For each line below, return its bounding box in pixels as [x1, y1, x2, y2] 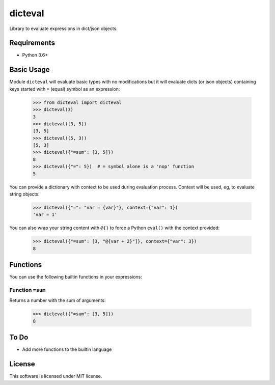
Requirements [9, 39, 56, 47]
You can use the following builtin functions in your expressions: [9, 274, 143, 280]
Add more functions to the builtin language [22, 346, 112, 352]
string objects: [9, 191, 40, 197]
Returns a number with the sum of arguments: [9, 297, 106, 304]
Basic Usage [9, 65, 50, 74]
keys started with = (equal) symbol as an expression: [9, 86, 120, 92]
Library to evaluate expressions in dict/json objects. [9, 25, 118, 32]
